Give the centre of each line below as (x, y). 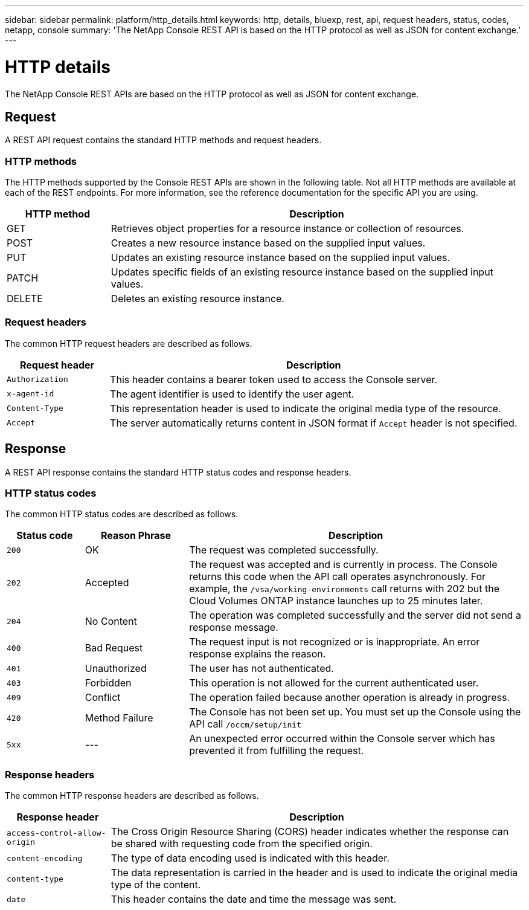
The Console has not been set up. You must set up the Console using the (355, 712)
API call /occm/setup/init (245, 724)
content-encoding (45, 858)
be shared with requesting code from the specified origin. (242, 844)
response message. (234, 628)
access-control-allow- (56, 833)
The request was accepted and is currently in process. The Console (343, 565)
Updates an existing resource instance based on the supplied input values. (281, 258)
